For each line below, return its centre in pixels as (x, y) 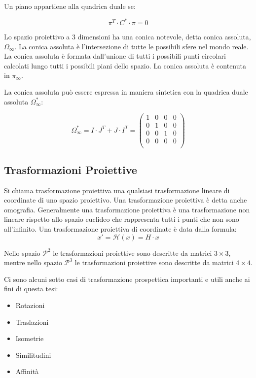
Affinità (27, 371)
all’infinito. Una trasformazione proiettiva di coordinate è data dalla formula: (120, 229)
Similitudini (33, 355)
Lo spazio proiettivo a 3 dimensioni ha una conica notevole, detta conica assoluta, (128, 37)
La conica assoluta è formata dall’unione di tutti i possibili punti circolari (115, 56)
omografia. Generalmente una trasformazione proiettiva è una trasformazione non (127, 209)
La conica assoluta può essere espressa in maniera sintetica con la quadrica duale (126, 92)
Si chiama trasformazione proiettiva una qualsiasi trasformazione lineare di (117, 190)
